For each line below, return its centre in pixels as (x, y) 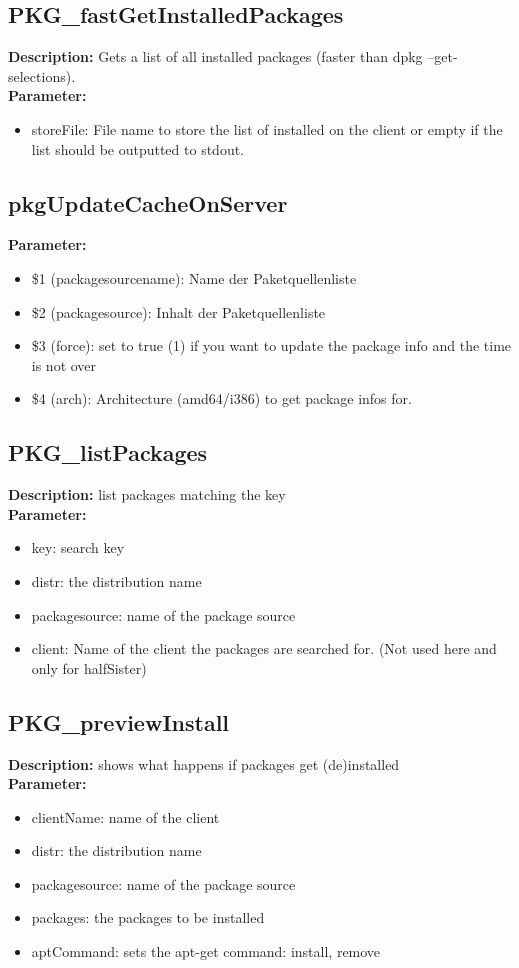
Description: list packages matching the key (147, 494)
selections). (42, 75)
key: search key (78, 547)
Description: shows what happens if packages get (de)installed (204, 763)
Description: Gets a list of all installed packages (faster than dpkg (215, 56)
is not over (64, 364)
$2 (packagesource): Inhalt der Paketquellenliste (178, 311)
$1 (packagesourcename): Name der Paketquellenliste (194, 277)
